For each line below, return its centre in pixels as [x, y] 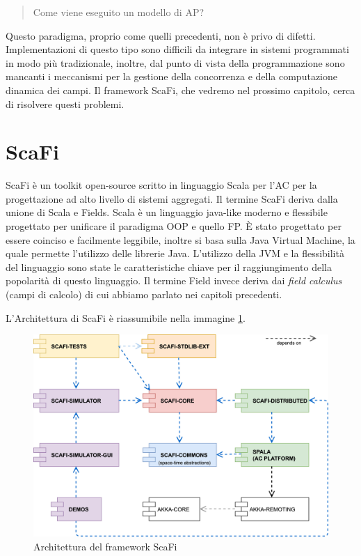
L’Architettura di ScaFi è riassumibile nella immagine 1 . [126, 317]
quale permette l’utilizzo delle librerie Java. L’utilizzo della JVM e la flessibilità [175, 253]
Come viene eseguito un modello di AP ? [119, 12]
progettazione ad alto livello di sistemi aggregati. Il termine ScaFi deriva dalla [172, 198]
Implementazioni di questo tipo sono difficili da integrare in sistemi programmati [177, 49]
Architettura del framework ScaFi [105, 546]
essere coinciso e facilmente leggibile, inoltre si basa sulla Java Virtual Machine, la [180, 239]
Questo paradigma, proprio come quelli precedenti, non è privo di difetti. [161, 35]
